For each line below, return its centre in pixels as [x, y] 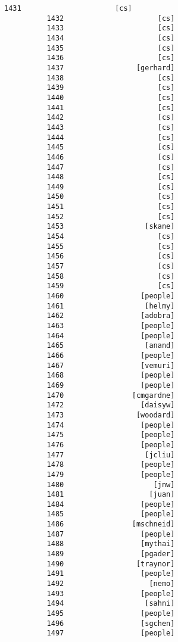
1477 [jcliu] [111, 455]
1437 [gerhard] [111, 68]
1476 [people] [111, 445]
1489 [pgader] [111, 554]
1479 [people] [111, 474]
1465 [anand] [111, 346]
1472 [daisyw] [111, 405]
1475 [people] [111, 435]
